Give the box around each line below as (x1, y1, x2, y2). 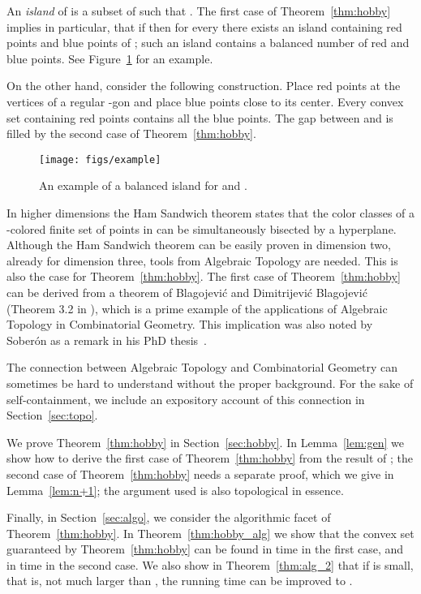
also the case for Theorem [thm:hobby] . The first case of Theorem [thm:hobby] (6, 268, 401, 285)
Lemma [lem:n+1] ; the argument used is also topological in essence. (6, 481, 344, 498)
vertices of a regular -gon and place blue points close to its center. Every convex (6, 93, 404, 110)
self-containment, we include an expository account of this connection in (6, 390, 365, 407)
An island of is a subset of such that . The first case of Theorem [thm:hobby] (6, 2, 391, 19)
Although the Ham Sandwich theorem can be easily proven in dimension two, (6, 236, 391, 253)
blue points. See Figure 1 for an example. (6, 49, 213, 67)
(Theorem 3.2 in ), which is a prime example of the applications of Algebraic (6, 299, 388, 316)
